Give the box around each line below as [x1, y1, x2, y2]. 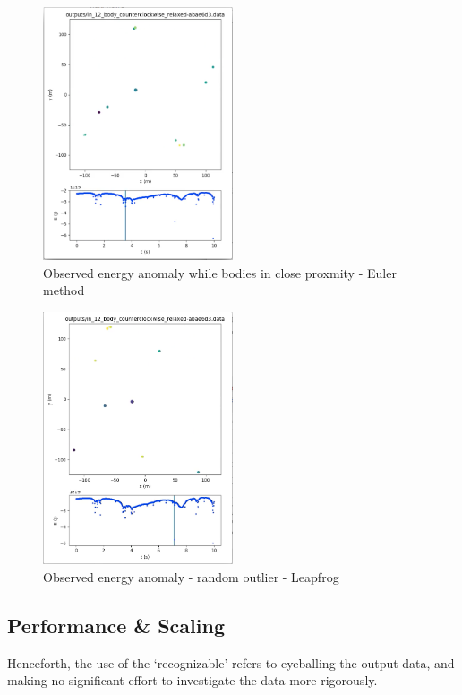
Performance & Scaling [7, 611, 225, 639]
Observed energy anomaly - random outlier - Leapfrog [43, 567, 339, 586]
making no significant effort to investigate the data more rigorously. [7, 671, 378, 690]
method [43, 281, 85, 300]
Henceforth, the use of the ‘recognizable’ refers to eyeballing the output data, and [7, 653, 455, 672]
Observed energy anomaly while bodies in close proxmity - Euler [43, 263, 397, 282]
